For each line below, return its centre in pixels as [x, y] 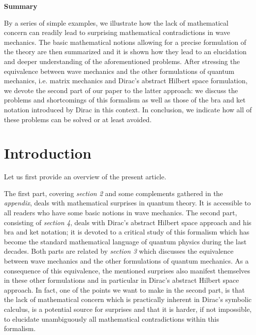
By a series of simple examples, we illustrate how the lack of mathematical [116, 22]
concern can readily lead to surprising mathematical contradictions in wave [117, 32]
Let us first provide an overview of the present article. [85, 177]
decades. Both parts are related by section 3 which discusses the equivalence [119, 251]
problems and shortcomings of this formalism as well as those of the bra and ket [125, 100]
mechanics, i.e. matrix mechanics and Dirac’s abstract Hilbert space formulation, [126, 81]
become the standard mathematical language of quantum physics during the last [125, 241]
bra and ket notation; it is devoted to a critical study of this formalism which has [127, 232]
